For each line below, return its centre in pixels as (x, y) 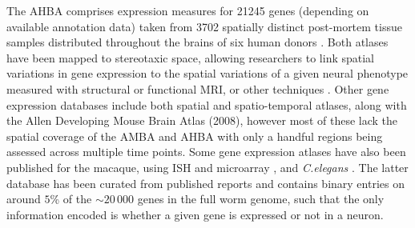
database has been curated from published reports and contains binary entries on (205, 183)
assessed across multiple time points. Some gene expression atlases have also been (206, 152)
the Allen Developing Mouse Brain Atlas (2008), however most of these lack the (202, 120)
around (24, 199)
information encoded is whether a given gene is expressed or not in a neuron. (195, 214)
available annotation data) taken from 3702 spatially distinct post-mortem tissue (204, 26)
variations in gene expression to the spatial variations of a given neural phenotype (207, 73)
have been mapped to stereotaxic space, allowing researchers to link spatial (191, 57)
